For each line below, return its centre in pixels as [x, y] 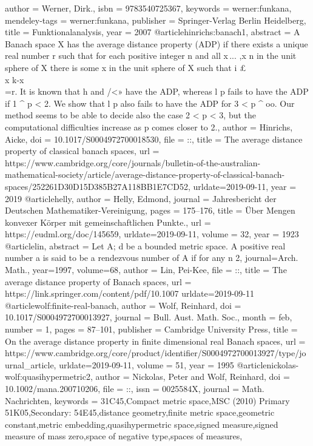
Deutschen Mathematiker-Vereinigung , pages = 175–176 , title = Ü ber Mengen [150, 210]
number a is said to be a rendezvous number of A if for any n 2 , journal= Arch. [152, 258]
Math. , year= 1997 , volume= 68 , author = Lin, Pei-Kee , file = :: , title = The [146, 270]
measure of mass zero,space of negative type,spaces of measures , [124, 436]
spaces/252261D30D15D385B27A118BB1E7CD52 [96, 186]
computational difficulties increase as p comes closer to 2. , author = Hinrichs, [149, 127]
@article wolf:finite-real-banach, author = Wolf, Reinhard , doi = [123, 305]
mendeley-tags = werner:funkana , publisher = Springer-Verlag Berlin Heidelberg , [156, 20]
